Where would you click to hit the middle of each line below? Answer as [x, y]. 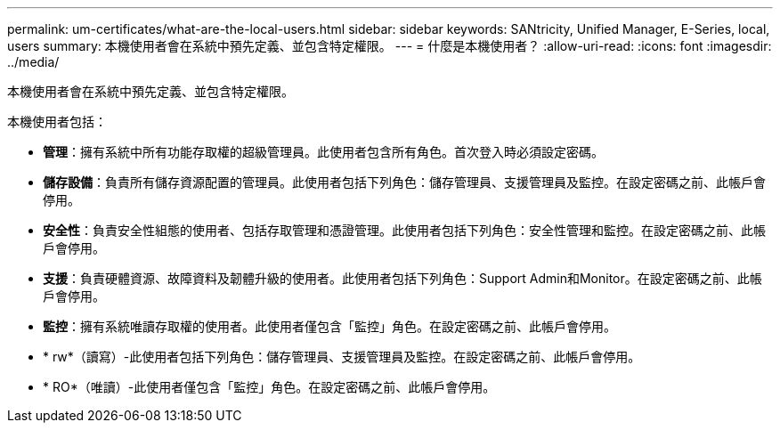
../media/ [33, 62]
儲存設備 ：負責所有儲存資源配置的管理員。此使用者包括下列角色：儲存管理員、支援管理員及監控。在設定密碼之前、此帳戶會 [404, 182]
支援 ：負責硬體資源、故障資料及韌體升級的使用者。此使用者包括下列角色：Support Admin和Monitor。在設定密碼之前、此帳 [402, 278]
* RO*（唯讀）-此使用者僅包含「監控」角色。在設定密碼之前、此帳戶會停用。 [269, 387]
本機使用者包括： [57, 122]
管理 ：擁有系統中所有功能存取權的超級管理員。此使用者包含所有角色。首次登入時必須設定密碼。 [323, 152]
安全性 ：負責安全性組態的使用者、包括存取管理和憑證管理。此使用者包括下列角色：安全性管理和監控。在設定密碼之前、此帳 [404, 230]
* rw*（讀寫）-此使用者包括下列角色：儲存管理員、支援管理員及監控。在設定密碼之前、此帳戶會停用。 [342, 357]
